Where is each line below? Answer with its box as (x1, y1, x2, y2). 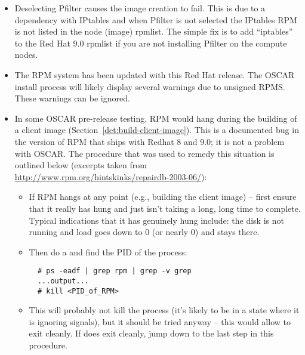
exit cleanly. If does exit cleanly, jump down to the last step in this (29, 327, 274, 339)
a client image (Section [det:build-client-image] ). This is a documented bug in (14, 124, 299, 136)
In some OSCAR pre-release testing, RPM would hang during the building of (14, 112, 297, 124)
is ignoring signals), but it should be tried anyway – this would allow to (29, 315, 291, 328)
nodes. (14, 48, 38, 61)
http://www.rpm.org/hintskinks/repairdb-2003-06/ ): (14, 170, 207, 183)
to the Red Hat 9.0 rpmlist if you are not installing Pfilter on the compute (14, 36, 287, 49)
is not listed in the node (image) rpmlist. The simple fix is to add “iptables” (14, 25, 293, 38)
